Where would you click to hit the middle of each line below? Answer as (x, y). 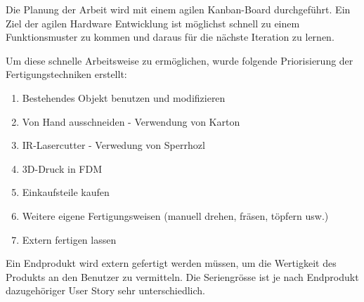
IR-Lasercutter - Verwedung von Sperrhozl (113, 145)
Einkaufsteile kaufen (66, 192)
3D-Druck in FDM (62, 168)
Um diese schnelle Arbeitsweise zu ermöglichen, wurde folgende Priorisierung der (180, 60)
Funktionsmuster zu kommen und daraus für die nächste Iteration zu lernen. (170, 37)
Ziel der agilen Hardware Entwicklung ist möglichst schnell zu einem (153, 23)
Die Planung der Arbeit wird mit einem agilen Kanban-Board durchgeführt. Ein (178, 9)
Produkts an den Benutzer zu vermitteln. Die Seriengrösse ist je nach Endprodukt (182, 276)
